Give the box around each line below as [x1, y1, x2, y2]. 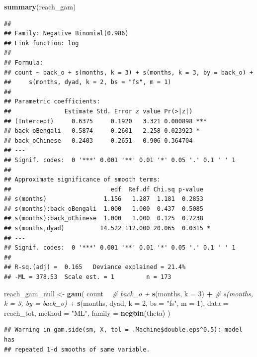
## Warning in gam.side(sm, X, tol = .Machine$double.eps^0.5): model [4, 326, 243, 334]
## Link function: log [4, 39, 79, 47]
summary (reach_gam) [4, 1, 76, 11]
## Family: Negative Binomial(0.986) [4, 30, 129, 37]
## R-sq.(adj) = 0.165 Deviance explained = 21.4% [4, 264, 186, 271]
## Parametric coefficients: [4, 98, 100, 105]
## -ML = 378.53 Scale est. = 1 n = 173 [4, 273, 171, 281]
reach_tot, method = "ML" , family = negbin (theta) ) [4, 307, 171, 318]
